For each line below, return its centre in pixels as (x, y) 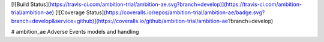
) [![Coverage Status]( (79, 12)
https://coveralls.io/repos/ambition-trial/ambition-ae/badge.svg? (185, 12)
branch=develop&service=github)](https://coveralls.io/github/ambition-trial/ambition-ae (119, 21)
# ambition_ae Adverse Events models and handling (75, 32)
